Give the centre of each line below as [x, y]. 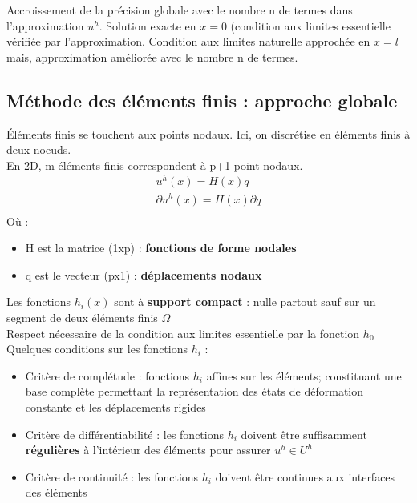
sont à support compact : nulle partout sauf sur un [245, 302]
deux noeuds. [39, 149]
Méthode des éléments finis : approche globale [202, 100]
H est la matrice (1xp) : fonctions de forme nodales [161, 248]
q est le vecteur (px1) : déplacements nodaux [144, 274]
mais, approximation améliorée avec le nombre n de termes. [152, 56]
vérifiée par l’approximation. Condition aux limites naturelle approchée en [188, 41]
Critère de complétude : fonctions [107, 375]
